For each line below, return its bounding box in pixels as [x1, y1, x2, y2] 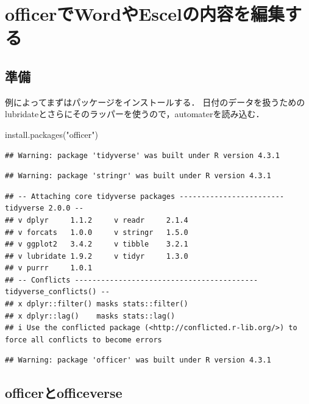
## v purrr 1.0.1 [5, 264, 93, 273]
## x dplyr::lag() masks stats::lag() [5, 311, 176, 320]
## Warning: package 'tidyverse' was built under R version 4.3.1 [5, 151, 280, 160]
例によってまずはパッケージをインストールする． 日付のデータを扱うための [5, 95, 305, 108]
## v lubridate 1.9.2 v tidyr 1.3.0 [5, 251, 188, 261]
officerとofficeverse [5, 383, 123, 402]
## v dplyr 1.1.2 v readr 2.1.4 [5, 215, 188, 225]
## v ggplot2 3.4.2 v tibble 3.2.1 [5, 240, 188, 249]
